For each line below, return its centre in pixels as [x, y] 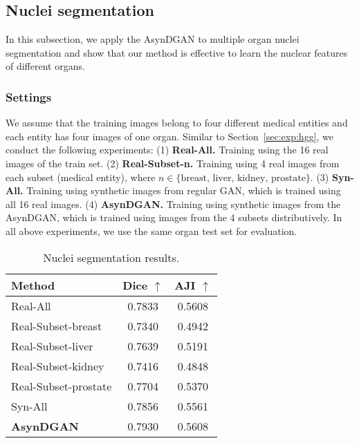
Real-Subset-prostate [62, 386]
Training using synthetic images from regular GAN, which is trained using [184, 190]
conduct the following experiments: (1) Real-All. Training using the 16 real [167, 150]
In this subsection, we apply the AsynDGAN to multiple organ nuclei [153, 39]
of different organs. [45, 66]
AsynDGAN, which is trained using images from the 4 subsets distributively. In [174, 217]
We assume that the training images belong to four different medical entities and [177, 123]
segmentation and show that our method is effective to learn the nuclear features [177, 52]
